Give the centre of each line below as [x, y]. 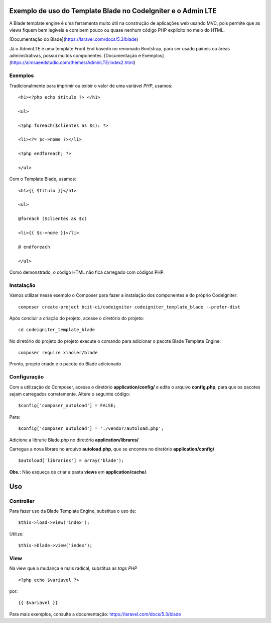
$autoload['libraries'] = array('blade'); [71, 461]
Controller [22, 501]
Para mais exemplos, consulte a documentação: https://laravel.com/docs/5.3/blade [95, 614]
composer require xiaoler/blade [58, 353]
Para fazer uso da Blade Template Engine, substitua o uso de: [73, 511]
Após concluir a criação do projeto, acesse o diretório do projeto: [77, 318]
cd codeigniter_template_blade [57, 330]
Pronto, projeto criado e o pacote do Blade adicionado [65, 364]
